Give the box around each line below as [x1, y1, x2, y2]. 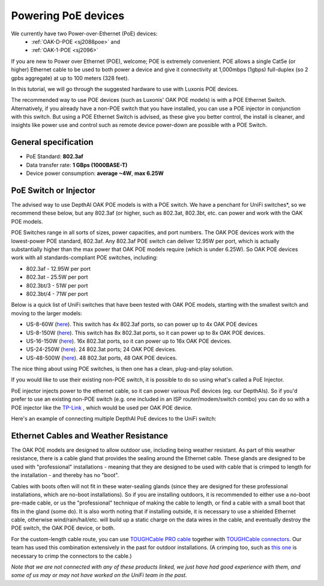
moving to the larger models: [11, 309, 82, 317]
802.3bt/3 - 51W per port [26, 282, 88, 289]
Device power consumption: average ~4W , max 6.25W [26, 170, 164, 177]
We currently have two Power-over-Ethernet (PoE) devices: [11, 30, 158, 37]
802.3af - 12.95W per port [26, 265, 91, 272]
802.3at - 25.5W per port [26, 273, 88, 281]
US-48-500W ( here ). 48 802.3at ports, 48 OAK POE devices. [26, 354, 178, 361]
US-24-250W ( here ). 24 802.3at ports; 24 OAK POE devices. [26, 346, 177, 353]
